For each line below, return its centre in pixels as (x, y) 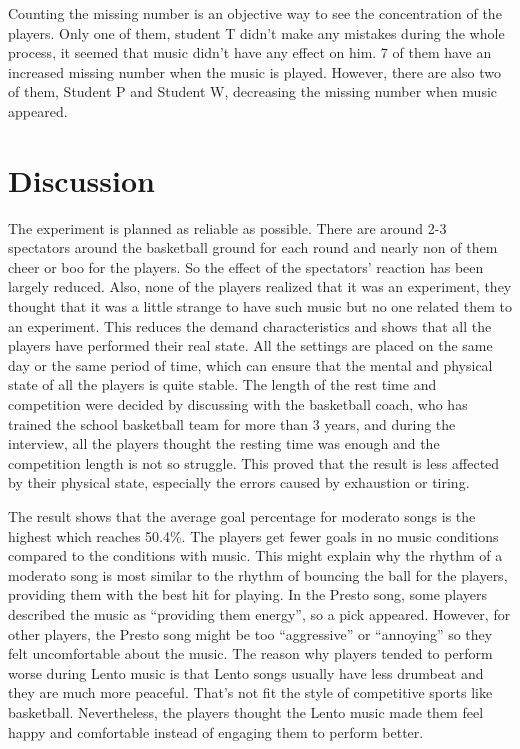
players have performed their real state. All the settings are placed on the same (250, 345)
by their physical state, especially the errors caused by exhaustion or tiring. (239, 482)
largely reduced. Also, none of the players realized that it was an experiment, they (260, 286)
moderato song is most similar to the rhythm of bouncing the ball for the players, (258, 574)
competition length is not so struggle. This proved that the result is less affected (254, 462)
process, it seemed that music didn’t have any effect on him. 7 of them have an (250, 52)
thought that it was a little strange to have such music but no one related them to (260, 306)
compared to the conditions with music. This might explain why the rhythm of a (255, 555)
